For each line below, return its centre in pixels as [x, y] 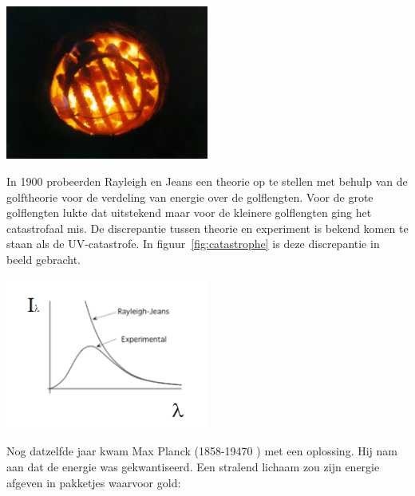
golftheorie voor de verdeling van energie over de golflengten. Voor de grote [190, 197]
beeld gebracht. [43, 259]
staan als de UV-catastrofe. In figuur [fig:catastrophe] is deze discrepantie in [193, 244]
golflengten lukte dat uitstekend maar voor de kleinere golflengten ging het [189, 213]
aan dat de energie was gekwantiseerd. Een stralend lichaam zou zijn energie [193, 467]
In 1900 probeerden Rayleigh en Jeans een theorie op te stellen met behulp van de [207, 181]
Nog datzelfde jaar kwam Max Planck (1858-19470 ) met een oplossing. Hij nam [202, 451]
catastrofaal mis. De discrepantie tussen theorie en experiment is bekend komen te [207, 228]
